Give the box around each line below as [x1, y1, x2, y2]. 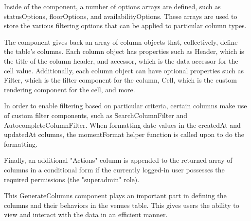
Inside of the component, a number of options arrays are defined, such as [4, 1, 221, 11]
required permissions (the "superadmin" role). [4, 174, 140, 184]
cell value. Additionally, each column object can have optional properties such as [4, 65, 244, 75]
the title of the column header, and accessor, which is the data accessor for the [4, 55, 238, 66]
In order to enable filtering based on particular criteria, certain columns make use [4, 101, 247, 111]
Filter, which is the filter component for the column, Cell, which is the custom [4, 75, 237, 85]
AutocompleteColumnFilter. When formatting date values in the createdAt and [4, 119, 241, 130]
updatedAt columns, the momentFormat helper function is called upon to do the [4, 129, 244, 139]
